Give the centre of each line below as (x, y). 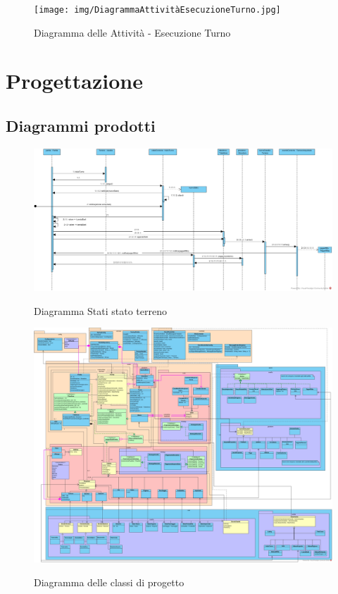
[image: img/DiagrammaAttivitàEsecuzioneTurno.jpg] (157, 10)
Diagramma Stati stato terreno (100, 310)
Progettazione (74, 81)
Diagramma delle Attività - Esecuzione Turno (132, 32)
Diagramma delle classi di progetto (109, 582)
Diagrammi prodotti (81, 126)
